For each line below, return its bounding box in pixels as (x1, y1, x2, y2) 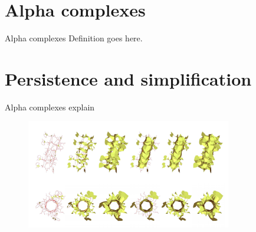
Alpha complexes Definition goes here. (5, 32, 143, 44)
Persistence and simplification (5, 66, 252, 90)
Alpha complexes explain (5, 100, 95, 113)
